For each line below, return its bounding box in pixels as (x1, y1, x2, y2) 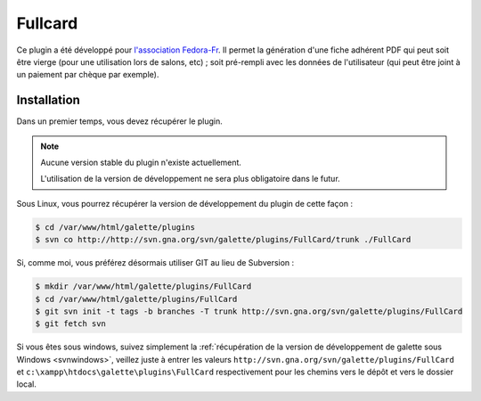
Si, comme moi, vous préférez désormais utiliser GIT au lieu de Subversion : (16, 258, 295, 268)
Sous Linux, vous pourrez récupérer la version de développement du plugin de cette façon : (16, 198, 354, 209)
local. (16, 379, 37, 389)
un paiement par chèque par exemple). (16, 70, 159, 80)
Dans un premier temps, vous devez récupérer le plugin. (16, 116, 223, 127)
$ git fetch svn (35, 319, 107, 329)
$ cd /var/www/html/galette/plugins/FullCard (35, 294, 238, 304)
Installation (16, 93, 80, 108)
